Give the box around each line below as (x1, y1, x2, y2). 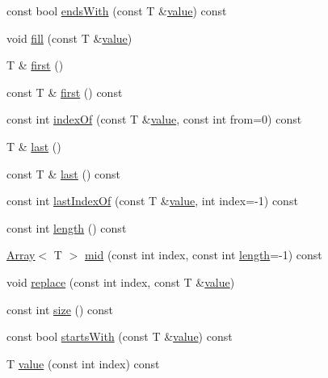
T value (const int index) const (6, 355, 160, 372)
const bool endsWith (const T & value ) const (6, 2, 227, 19)
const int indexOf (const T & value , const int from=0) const (6, 111, 302, 128)
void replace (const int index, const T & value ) (6, 273, 235, 290)
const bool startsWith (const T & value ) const (6, 328, 233, 345)
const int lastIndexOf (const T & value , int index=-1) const (6, 192, 298, 209)
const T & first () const (6, 83, 123, 100)
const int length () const (6, 219, 127, 236)
